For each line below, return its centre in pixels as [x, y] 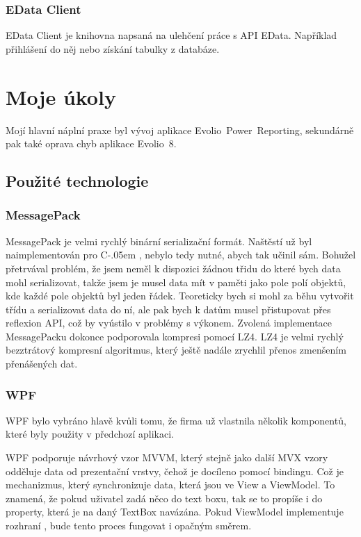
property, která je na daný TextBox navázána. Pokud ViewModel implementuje [175, 512]
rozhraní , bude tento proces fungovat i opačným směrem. [129, 526]
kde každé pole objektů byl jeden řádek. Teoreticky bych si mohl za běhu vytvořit [180, 296]
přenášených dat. [42, 364]
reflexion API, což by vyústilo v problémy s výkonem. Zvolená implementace [169, 323]
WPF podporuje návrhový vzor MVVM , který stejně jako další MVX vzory [167, 457]
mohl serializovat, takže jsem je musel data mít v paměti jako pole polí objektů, [176, 282]
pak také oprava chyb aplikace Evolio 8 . [91, 143]
